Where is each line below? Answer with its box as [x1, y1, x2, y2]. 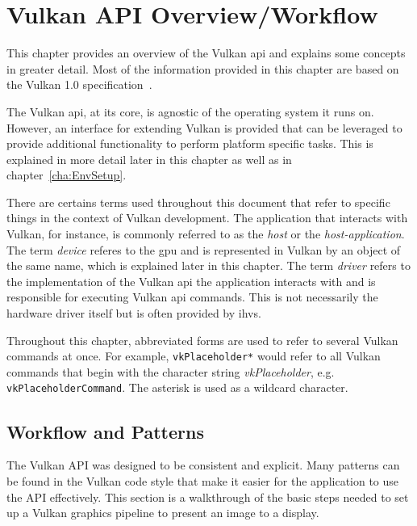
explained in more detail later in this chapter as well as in [6, 150, 292, 167]
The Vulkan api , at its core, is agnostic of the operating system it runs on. [6, 103, 374, 120]
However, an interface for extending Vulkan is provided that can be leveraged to [6, 119, 402, 136]
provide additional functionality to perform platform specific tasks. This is [6, 135, 373, 152]
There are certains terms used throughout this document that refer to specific [6, 193, 390, 210]
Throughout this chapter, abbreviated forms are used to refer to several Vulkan [6, 331, 398, 348]
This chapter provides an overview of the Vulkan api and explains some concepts [6, 44, 406, 61]
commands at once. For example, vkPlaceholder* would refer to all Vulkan [6, 347, 381, 364]
